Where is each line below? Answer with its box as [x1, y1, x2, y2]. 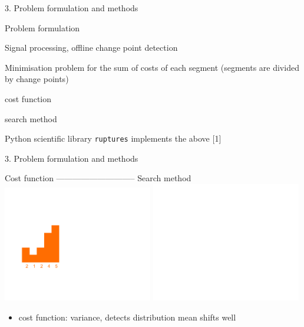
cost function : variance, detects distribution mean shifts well [18, 310, 236, 323]
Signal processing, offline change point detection [5, 41, 178, 54]
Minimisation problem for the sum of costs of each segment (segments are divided [5, 61, 299, 73]
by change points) [5, 73, 69, 85]
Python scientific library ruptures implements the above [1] [5, 132, 222, 145]
